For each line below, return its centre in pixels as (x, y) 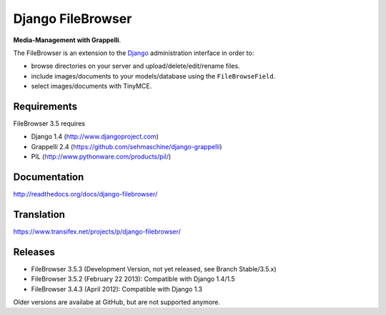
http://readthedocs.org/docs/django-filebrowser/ (85, 194)
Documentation (49, 177)
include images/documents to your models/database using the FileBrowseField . (153, 76)
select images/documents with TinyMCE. (91, 86)
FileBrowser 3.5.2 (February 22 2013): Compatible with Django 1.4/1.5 (133, 279)
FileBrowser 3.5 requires (49, 124)
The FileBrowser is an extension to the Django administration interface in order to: (134, 53)
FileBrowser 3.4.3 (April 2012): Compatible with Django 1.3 (117, 289)
